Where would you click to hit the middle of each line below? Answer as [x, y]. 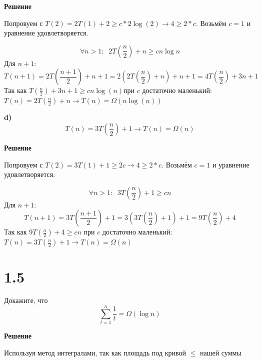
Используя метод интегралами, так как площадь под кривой [95, 352]
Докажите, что [26, 300]
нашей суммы [220, 352]
